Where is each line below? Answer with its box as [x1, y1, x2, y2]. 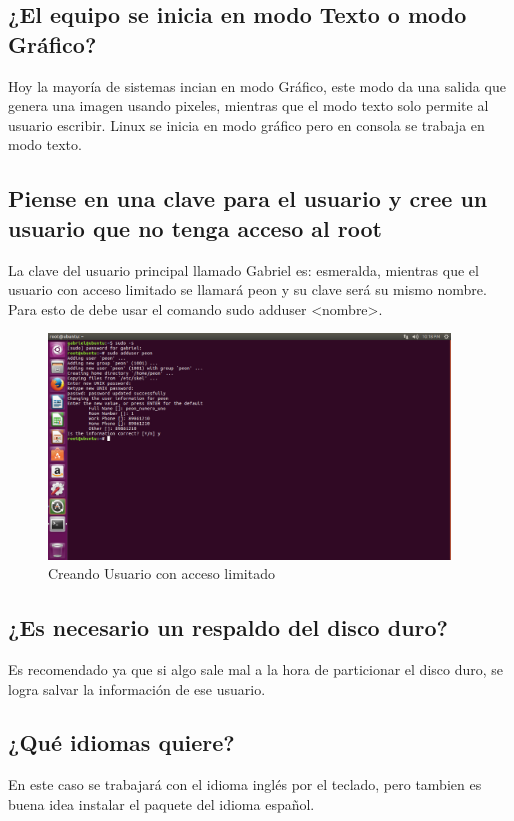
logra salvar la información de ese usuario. [8, 678, 266, 699]
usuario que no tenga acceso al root [8, 212, 382, 243]
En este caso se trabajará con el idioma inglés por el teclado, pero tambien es [8, 774, 482, 795]
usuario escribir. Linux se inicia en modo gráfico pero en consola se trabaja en [8, 114, 485, 135]
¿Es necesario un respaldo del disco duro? [8, 612, 449, 643]
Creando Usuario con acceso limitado [48, 563, 275, 584]
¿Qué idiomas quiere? [8, 727, 235, 758]
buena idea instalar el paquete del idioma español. [8, 793, 315, 814]
